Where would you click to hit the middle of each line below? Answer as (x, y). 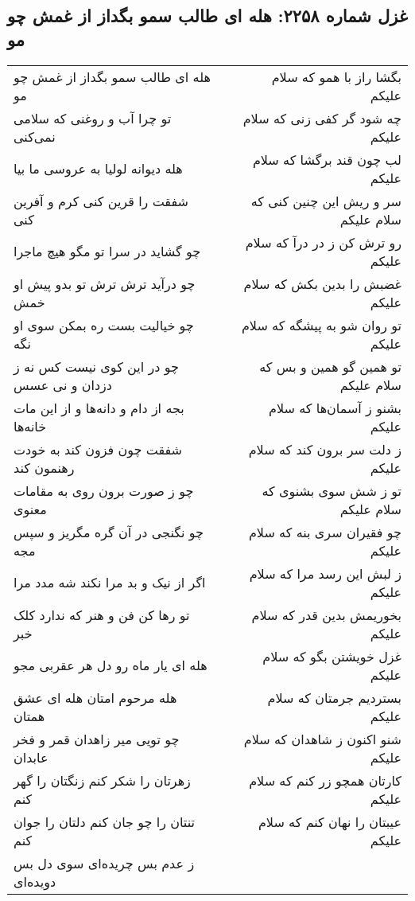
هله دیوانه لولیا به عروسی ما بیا (98, 169)
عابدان (31, 757)
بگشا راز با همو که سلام (336, 76)
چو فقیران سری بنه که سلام (325, 532)
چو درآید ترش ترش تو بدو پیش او (105, 283)
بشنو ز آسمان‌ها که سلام (335, 408)
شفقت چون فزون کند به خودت (98, 449)
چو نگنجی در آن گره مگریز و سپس (109, 532)
